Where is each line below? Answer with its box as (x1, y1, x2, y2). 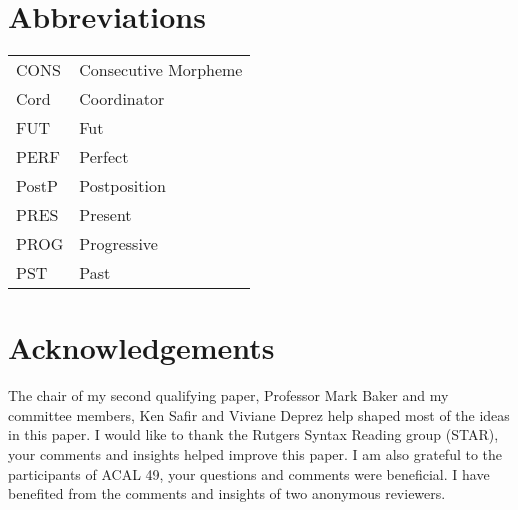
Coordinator (79, 87, 165, 111)
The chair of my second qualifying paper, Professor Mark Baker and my (8, 385, 449, 406)
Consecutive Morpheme (79, 58, 243, 82)
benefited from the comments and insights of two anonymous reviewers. (8, 483, 446, 504)
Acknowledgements (8, 327, 275, 368)
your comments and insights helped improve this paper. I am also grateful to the (8, 444, 503, 465)
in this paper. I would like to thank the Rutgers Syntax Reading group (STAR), (8, 424, 499, 445)
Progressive (79, 232, 158, 256)
